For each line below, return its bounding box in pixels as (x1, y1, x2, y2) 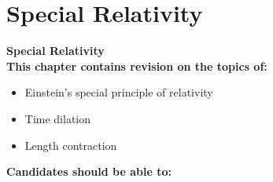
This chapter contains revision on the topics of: (6, 57, 267, 74)
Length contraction (24, 136, 117, 153)
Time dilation (24, 110, 91, 126)
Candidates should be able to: (6, 163, 172, 180)
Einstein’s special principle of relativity (24, 84, 213, 100)
